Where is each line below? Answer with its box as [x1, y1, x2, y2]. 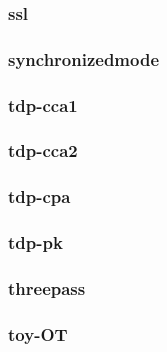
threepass [8, 275, 86, 300]
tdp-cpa [8, 184, 71, 209]
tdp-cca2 [8, 138, 78, 163]
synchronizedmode [8, 46, 160, 71]
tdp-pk [8, 230, 63, 255]
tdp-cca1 [8, 92, 78, 117]
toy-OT [8, 321, 68, 346]
